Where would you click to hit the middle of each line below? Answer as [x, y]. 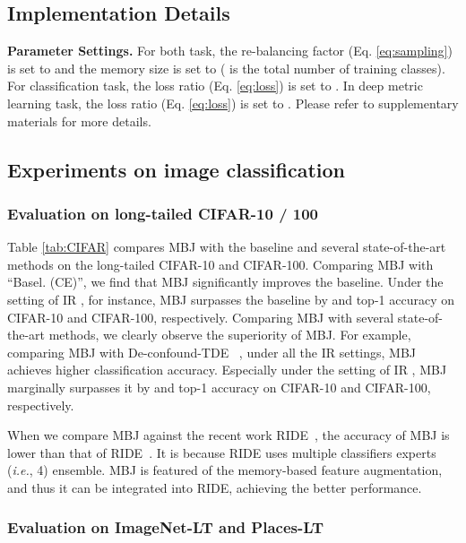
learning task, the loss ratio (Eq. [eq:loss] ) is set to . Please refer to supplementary [233, 103]
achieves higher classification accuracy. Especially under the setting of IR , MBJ [227, 370]
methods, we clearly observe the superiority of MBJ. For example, [230, 335]
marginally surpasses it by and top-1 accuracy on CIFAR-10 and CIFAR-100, [219, 387]
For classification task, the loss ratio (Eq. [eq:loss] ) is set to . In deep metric [215, 86]
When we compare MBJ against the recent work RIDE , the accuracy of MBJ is [229, 435]
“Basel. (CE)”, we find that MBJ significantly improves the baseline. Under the [225, 282]
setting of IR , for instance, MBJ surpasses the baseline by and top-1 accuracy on [231, 299]
